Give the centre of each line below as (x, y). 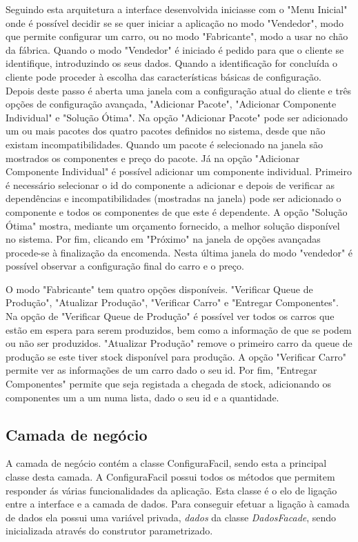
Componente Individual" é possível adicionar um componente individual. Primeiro (179, 171)
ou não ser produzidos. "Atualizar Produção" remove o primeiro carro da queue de (179, 343)
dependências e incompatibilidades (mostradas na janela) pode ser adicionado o (173, 198)
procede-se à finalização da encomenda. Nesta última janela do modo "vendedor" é (179, 252)
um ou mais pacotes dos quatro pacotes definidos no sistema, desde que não (166, 131)
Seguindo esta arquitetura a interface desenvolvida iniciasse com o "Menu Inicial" (177, 9)
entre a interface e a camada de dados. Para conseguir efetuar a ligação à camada (178, 504)
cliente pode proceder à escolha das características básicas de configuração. (163, 76)
